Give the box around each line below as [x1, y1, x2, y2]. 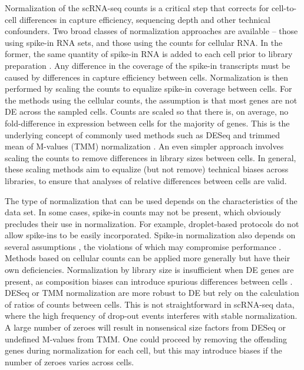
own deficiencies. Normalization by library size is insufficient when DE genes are [5, 264, 294, 276]
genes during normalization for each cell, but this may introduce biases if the [5, 344, 282, 356]
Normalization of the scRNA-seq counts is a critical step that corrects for [5, 2, 269, 14]
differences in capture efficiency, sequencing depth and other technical [19, 13, 270, 25]
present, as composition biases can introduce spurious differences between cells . [5, 275, 293, 287]
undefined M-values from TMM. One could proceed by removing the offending [5, 332, 287, 345]
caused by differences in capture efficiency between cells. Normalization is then [5, 71, 289, 83]
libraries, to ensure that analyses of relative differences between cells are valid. [5, 174, 287, 186]
